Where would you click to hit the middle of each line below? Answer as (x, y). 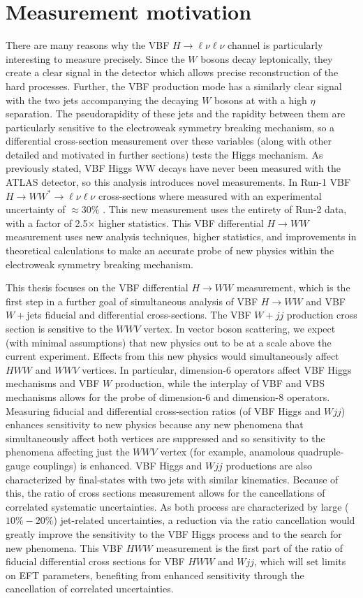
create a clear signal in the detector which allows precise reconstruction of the (172, 72)
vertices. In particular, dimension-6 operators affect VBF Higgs (217, 369)
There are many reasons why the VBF (88, 45)
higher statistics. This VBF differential (181, 223)
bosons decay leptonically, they (267, 58)
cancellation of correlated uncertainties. (90, 589)
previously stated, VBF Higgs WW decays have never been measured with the (173, 168)
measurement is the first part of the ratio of (250, 547)
